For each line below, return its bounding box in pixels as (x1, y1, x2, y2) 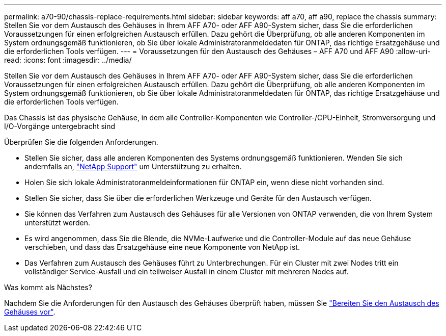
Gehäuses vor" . (4, 307, 55, 316)
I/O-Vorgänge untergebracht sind (4, 122, 116, 131)
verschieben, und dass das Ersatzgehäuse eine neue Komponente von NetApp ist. (24, 243, 300, 251)
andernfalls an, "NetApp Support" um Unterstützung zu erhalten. (24, 162, 242, 171)
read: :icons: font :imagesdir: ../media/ (4, 56, 132, 64)
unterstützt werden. (24, 218, 90, 227)
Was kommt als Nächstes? (4, 283, 92, 292)
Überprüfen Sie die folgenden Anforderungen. (4, 138, 158, 146)
